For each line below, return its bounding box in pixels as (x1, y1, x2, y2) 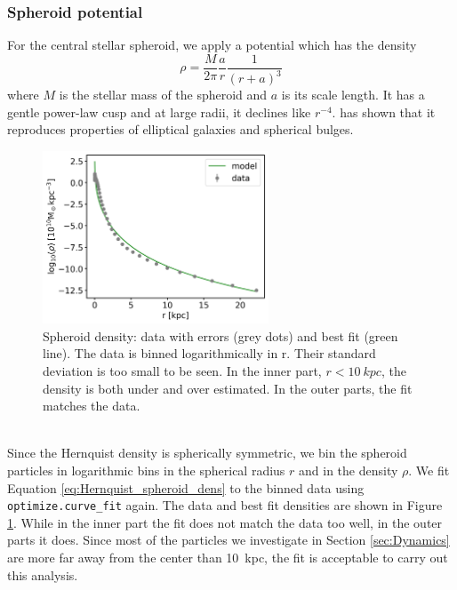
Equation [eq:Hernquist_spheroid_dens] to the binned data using (7, 478, 365, 497)
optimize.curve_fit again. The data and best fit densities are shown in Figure (7, 496, 443, 514)
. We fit (408, 461, 450, 480)
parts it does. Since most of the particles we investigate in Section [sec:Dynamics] (7, 530, 450, 549)
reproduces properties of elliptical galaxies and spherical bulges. (7, 120, 354, 139)
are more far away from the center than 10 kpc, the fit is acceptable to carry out (7, 548, 448, 567)
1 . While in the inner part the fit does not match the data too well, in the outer (7, 513, 443, 531)
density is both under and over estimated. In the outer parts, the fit (43, 379, 413, 397)
